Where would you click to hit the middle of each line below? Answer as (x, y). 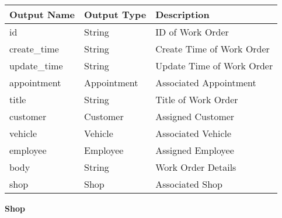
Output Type (115, 14)
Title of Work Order (197, 99)
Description (182, 14)
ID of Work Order (192, 32)
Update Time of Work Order (214, 66)
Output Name (42, 14)
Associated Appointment (206, 82)
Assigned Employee (195, 150)
